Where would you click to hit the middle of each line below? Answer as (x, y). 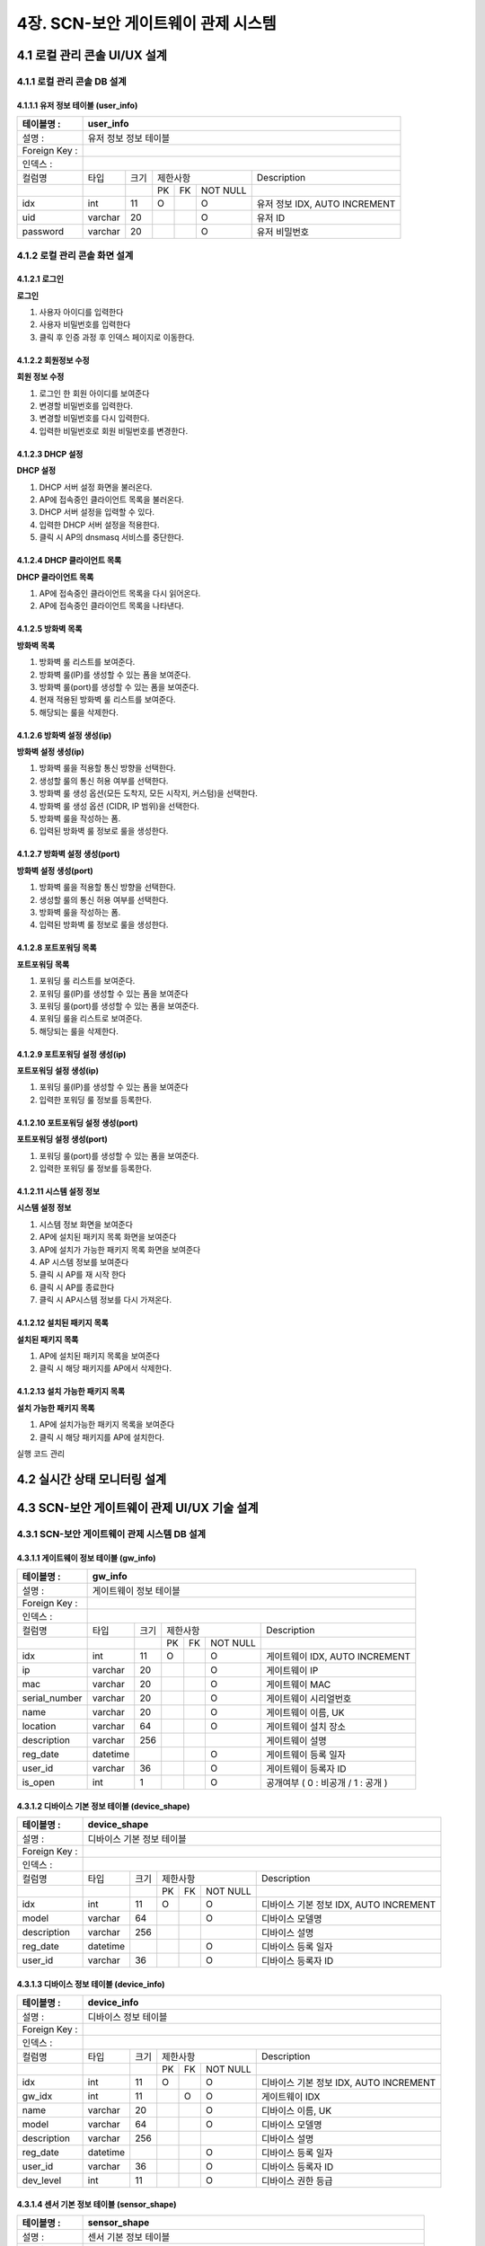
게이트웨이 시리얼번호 (309, 1698)
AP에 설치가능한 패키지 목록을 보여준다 (107, 1425)
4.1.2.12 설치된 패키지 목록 (63, 1323)
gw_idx (37, 2096)
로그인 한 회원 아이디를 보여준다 (94, 393)
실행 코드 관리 (41, 1453)
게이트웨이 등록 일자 (306, 1755)
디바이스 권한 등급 (297, 2180)
